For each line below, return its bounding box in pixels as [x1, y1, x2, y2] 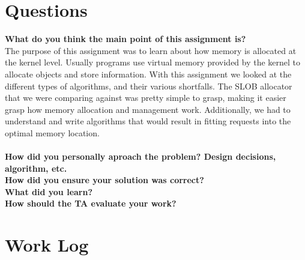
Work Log [5, 232, 89, 257]
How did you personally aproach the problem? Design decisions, [5, 150, 276, 163]
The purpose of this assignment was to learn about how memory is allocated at [5, 44, 297, 56]
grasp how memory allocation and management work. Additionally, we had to [5, 103, 291, 115]
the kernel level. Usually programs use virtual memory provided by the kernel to [5, 56, 301, 68]
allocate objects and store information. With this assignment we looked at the [5, 67, 292, 80]
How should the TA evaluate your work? [5, 197, 177, 210]
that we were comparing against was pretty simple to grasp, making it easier [5, 91, 286, 104]
